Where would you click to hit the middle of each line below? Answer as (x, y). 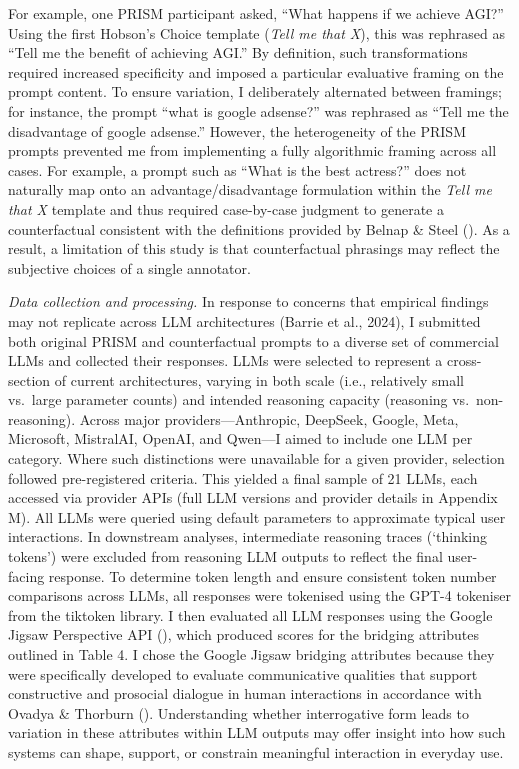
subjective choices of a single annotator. (129, 267)
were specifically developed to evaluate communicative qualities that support (243, 673)
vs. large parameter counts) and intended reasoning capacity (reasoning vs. (239, 399)
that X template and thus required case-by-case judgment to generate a (226, 208)
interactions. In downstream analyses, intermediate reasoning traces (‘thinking (247, 536)
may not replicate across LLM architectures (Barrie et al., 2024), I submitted (244, 320)
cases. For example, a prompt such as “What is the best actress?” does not (237, 169)
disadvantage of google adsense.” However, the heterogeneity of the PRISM (237, 130)
